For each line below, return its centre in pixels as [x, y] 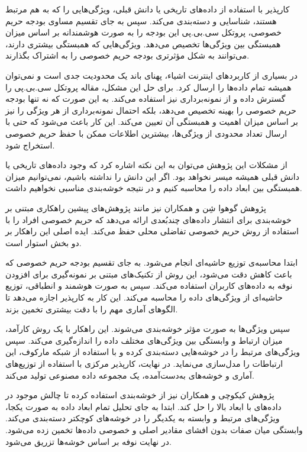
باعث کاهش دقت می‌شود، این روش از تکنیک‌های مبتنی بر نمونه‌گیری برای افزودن [149, 274]
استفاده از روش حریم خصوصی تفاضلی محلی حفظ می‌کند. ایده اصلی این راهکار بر [152, 231]
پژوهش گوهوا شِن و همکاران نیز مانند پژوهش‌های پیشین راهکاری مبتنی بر [136, 207]
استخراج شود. [30, 145]
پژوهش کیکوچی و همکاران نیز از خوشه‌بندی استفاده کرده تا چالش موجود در [140, 395]
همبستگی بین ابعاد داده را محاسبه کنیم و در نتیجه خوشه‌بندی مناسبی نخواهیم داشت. [154, 188]
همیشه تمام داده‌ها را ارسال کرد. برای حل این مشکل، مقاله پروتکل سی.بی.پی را [148, 87]
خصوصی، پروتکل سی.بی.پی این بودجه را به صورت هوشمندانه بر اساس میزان [143, 32]
